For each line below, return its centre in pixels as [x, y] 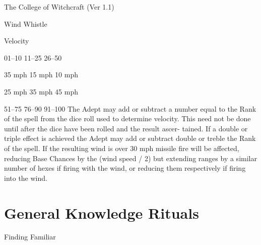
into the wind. [26, 178]
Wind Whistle [26, 23]
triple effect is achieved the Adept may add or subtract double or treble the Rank [130, 138]
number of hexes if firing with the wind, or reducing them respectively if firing [125, 168]
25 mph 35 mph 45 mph [41, 91]
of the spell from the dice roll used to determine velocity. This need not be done [127, 118]
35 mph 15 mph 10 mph [41, 75]
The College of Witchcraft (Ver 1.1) [59, 7]
